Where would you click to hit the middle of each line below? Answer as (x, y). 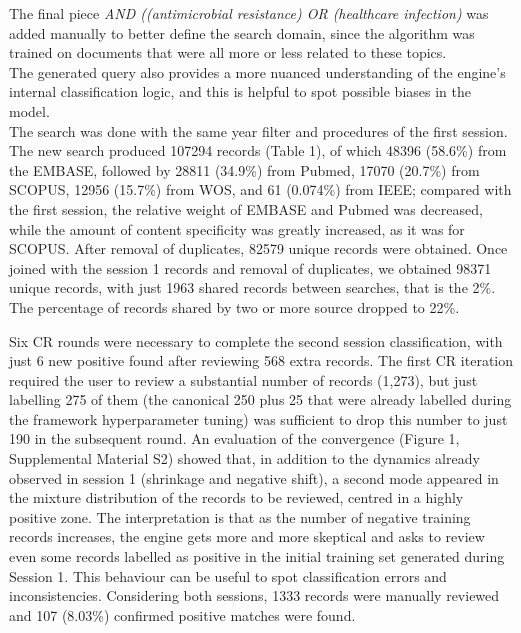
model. (29, 110)
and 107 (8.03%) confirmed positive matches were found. (182, 614)
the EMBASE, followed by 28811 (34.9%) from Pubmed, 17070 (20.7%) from (244, 169)
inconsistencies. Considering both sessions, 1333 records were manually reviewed (254, 595)
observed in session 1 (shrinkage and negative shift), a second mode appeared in (254, 477)
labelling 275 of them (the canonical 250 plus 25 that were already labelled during (260, 399)
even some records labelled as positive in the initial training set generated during (257, 556)
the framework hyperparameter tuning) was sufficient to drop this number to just (258, 418)
